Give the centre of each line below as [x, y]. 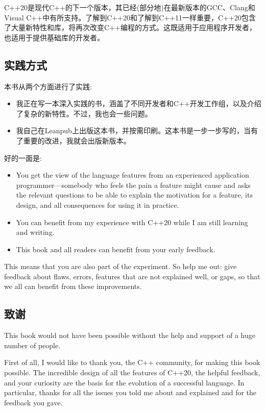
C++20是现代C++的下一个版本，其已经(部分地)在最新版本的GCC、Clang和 [130, 7]
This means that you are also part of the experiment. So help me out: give [121, 266]
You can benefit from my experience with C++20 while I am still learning [132, 222]
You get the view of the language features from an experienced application [132, 175]
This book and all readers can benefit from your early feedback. [116, 249]
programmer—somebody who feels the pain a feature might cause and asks [133, 185]
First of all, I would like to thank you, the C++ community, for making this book [132, 362]
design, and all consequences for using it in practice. [98, 204]
